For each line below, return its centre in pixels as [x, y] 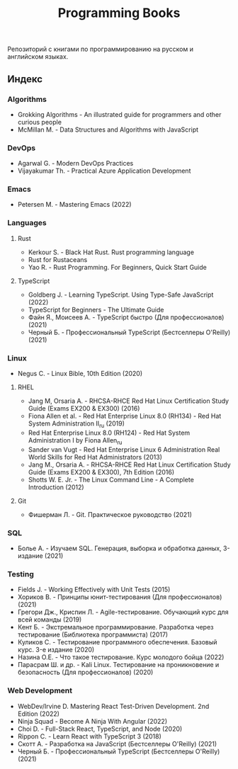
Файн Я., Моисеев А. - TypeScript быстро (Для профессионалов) [126, 317]
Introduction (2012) [56, 487]
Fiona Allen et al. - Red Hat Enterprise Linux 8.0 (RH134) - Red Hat [125, 416]
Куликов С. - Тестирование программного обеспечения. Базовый [117, 642]
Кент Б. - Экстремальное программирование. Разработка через [115, 627]
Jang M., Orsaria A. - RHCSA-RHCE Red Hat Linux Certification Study [130, 465]
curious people [40, 122]
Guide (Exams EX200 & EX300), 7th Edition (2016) [101, 472]
